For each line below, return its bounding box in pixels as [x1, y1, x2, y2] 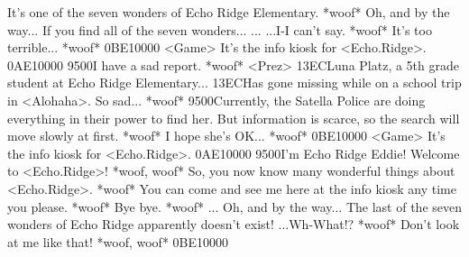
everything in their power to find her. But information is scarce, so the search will [7, 108, 460, 127]
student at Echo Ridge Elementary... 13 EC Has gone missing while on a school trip [7, 73, 462, 92]
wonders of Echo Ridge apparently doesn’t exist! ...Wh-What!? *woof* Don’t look [7, 215, 460, 234]
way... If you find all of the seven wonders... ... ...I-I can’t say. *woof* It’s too [7, 20, 432, 39]
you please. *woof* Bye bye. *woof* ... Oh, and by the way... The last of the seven [7, 197, 462, 216]
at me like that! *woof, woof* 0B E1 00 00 [7, 232, 229, 251]
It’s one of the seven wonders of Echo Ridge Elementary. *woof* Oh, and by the [7, 3, 450, 21]
